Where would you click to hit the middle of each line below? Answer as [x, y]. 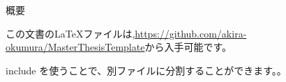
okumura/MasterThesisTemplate [75, 47]
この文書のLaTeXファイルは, [70, 33]
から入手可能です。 [188, 47]
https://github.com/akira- [191, 33]
